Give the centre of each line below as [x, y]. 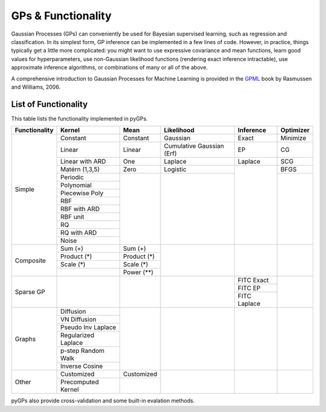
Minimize [293, 138]
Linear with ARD [83, 162]
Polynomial [76, 185]
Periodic [72, 177]
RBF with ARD [80, 209]
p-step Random [83, 351]
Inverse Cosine [82, 366]
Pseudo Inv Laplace [88, 328]
